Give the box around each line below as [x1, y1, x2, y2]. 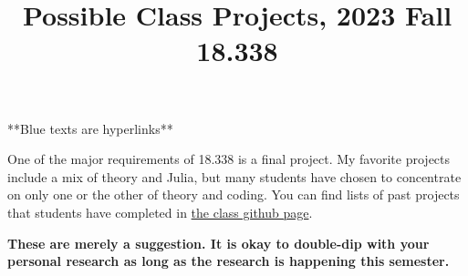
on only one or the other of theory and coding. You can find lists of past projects [7, 185, 460, 204]
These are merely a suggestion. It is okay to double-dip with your [7, 233, 430, 252]
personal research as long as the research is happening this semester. [7, 251, 450, 271]
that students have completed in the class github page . [7, 202, 313, 221]
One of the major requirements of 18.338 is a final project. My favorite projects [7, 149, 451, 169]
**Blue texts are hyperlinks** [7, 118, 173, 138]
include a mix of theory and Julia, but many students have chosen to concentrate [7, 167, 462, 186]
